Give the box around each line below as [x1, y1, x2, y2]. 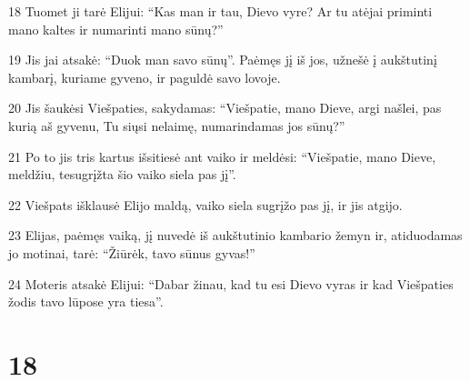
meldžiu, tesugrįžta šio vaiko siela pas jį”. [8, 165, 236, 184]
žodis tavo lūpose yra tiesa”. [8, 292, 164, 311]
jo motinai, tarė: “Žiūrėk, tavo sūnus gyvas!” [8, 243, 255, 262]
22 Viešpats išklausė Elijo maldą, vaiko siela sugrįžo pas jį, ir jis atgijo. [8, 195, 403, 214]
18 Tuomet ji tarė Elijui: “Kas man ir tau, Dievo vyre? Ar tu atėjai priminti [8, 2, 433, 20]
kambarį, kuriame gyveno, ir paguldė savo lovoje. [8, 67, 281, 86]
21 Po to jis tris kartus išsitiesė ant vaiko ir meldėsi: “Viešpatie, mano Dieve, [8, 146, 436, 166]
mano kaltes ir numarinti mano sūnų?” [8, 19, 224, 38]
